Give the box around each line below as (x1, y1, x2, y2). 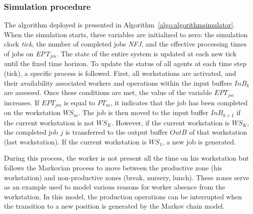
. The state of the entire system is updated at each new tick (56, 48, 237, 58)
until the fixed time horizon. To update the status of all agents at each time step (4, 58, 247, 69)
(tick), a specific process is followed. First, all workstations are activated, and (4, 68, 236, 78)
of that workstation (189, 127, 247, 137)
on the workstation (4, 107, 61, 118)
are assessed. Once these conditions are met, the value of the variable (4, 87, 212, 97)
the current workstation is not (4, 117, 94, 127)
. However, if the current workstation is (112, 117, 230, 127)
